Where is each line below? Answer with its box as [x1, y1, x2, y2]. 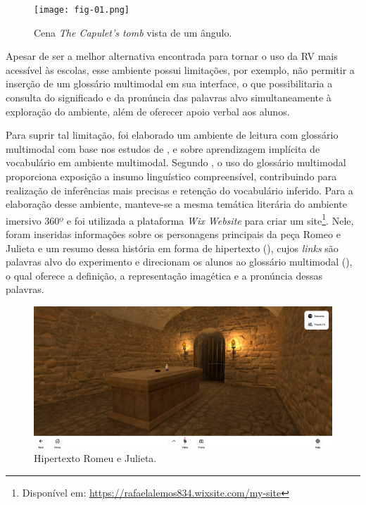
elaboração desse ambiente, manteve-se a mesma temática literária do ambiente [6, 197, 347, 211]
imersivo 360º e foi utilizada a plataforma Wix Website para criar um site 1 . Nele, [6, 211, 354, 227]
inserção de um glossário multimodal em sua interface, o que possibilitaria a [6, 76, 333, 91]
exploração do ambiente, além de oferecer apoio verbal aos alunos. [6, 104, 290, 118]
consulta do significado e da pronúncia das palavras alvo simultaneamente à [6, 90, 332, 105]
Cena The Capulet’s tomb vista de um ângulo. [34, 25, 232, 39]
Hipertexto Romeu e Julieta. [34, 451, 157, 466]
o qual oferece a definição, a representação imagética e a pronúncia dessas [6, 268, 322, 282]
